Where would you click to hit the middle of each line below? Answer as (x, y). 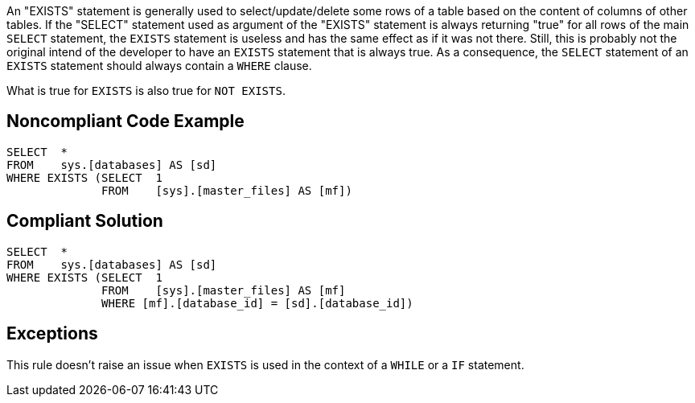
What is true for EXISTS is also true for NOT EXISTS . (146, 90)
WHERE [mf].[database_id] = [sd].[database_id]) (257, 303)
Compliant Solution (85, 221)
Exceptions (52, 334)
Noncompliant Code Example (125, 121)
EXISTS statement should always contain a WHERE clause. (159, 66)
